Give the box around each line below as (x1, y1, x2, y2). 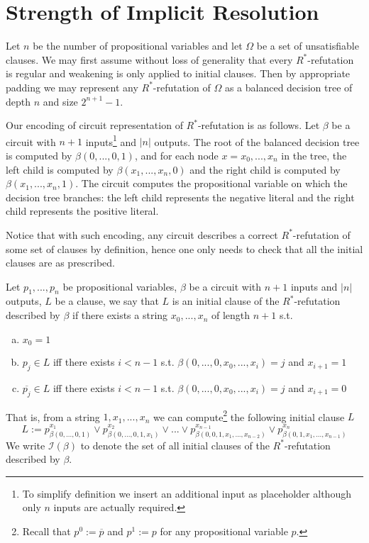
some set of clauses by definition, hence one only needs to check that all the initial (6, 241, 363, 256)
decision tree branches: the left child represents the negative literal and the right (6, 189, 355, 204)
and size (43, 94, 78, 108)
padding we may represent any (6, 79, 138, 94)
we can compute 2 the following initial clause (153, 407, 345, 424)
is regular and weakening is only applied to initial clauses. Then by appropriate (6, 66, 351, 81)
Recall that (22, 524, 71, 539)
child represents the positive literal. (6, 203, 159, 218)
